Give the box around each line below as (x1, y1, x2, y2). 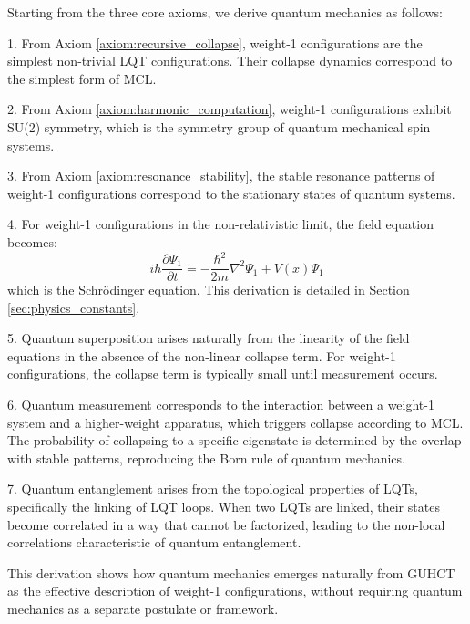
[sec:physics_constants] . (7, 297, 140, 317)
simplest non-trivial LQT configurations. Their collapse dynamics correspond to (7, 51, 453, 70)
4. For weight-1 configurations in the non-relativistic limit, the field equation (7, 214, 434, 234)
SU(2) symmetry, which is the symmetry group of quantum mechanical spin (7, 117, 431, 136)
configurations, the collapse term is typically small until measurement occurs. (7, 364, 438, 383)
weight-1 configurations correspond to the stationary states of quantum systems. (7, 183, 455, 203)
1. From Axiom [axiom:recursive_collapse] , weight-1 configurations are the (7, 33, 423, 52)
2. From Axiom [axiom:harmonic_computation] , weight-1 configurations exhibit (7, 99, 452, 119)
